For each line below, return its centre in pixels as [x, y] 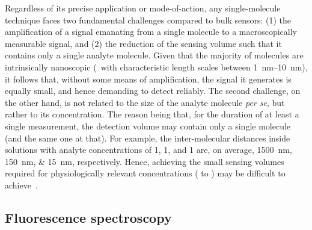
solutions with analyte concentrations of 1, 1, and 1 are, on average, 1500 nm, [148, 150]
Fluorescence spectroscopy [88, 217]
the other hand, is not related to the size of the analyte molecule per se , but [145, 102]
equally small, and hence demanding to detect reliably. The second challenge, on [153, 91]
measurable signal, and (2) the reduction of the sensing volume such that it [143, 43]
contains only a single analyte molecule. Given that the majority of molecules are [154, 55]
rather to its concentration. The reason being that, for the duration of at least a [152, 114]
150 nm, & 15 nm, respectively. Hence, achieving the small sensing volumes [145, 161]
